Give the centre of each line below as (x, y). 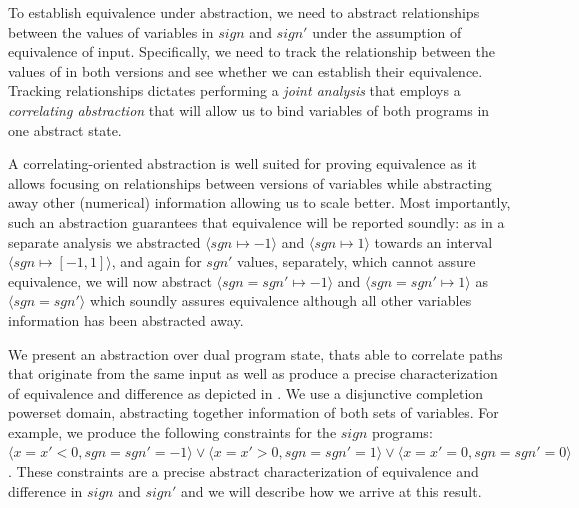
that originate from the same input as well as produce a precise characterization (253, 373)
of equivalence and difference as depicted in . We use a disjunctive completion (246, 392)
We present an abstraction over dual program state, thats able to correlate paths (255, 353)
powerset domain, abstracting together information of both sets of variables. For (253, 412)
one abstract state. (65, 129)
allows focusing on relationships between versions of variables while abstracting (250, 182)
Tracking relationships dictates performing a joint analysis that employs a (234, 90)
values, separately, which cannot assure (356, 261)
